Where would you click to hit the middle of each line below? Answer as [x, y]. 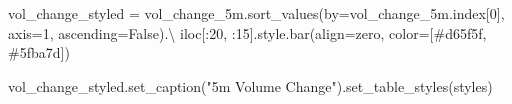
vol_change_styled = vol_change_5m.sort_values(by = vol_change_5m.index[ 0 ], [256, 13]
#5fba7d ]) [39, 52]
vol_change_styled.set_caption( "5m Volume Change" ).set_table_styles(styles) [250, 85]
